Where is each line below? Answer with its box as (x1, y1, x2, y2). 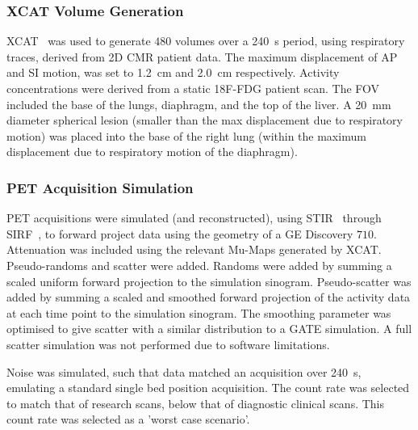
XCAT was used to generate (6, 32, 151, 49)
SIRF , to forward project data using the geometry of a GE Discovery (6, 225, 353, 242)
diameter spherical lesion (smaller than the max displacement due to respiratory (6, 112, 403, 129)
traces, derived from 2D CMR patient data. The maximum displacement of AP (6, 48, 398, 65)
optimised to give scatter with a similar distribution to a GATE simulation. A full (6, 320, 412, 337)
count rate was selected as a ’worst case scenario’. (6, 411, 250, 428)
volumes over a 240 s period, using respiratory (174, 32, 405, 49)
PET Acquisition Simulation (6, 177, 194, 197)
